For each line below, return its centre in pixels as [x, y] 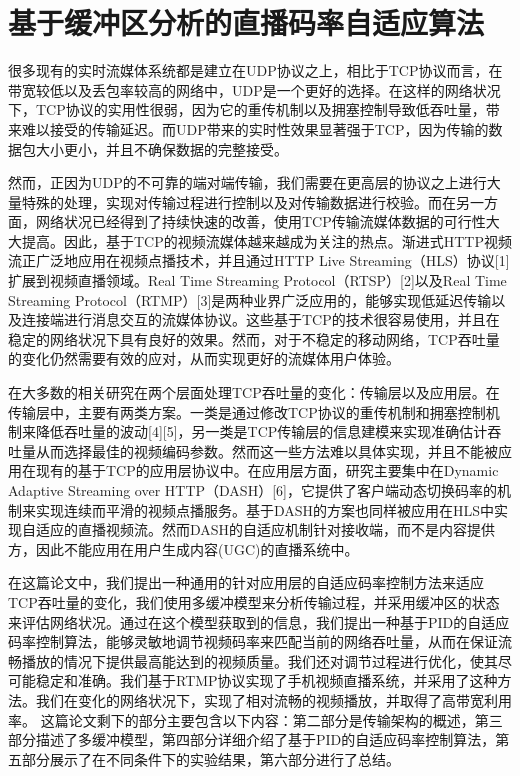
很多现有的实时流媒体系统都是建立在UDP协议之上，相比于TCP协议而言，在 [255, 70]
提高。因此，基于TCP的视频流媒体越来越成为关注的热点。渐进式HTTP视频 [266, 240]
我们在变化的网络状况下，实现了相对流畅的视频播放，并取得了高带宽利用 [273, 699]
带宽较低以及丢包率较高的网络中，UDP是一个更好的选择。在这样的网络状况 [254, 89]
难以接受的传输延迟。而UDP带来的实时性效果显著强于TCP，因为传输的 [255, 128]
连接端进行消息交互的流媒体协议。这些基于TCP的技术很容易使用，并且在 [260, 319]
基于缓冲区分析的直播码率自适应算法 [246, 22]
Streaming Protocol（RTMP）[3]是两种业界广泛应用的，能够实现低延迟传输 [250, 299]
